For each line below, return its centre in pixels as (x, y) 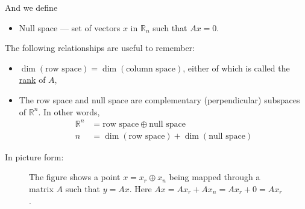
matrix (41, 188)
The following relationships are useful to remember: (100, 48)
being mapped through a (215, 177)
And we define (31, 7)
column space (151, 69)
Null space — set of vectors (70, 27)
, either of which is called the (236, 68)
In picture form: (34, 156)
